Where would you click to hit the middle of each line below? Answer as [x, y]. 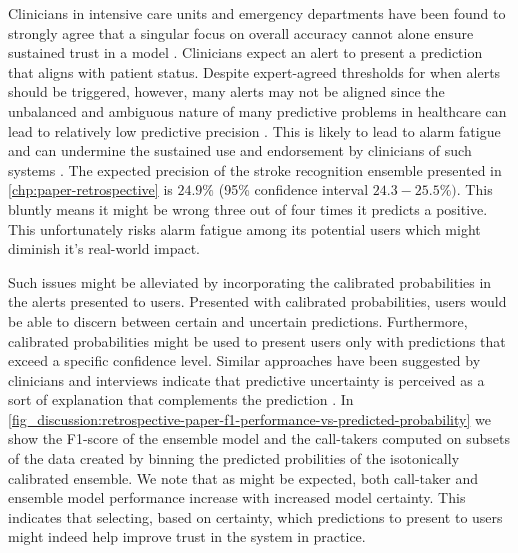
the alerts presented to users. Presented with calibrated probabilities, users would [257, 301]
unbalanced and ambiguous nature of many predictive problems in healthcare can [257, 110]
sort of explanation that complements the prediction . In [181, 399]
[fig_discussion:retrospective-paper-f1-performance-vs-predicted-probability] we [249, 418]
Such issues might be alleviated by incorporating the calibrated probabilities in [250, 281]
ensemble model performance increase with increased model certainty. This [237, 497]
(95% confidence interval [293, 189]
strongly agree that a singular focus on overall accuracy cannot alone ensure [241, 32]
